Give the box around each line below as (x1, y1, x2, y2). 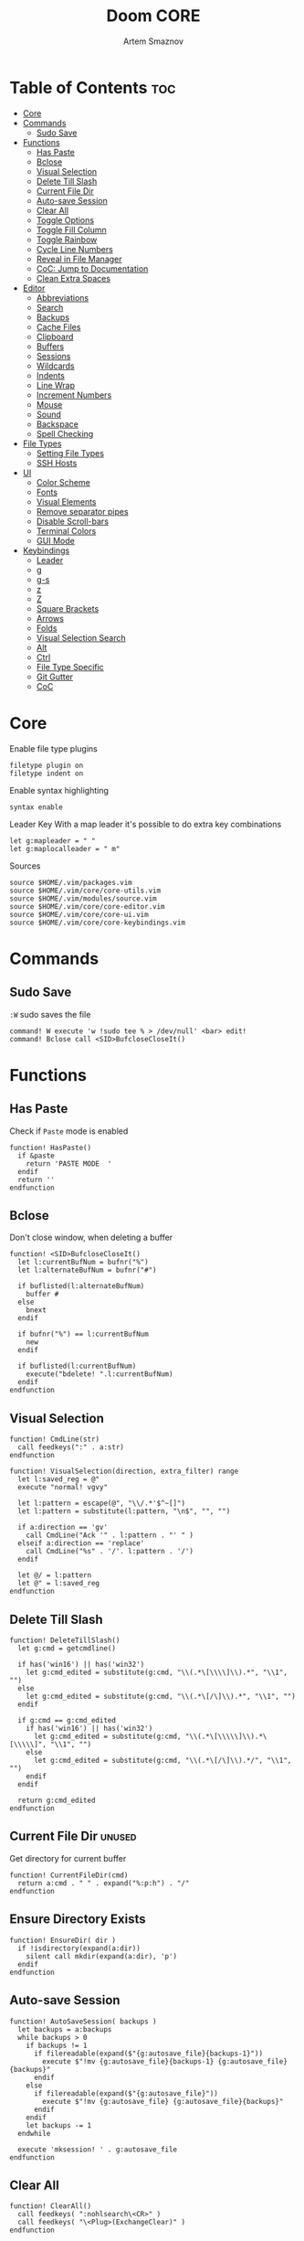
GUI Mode (36, 535, 75, 546)
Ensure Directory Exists (9, 1912, 146, 1927)
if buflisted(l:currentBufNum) (17, 1361, 137, 1371)
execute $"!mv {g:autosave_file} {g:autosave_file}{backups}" (42, 2097, 284, 2106)
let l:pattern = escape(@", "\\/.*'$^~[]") (17, 1499, 185, 1509)
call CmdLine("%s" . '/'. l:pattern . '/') (26, 1547, 194, 1556)
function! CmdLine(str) (9, 1435, 100, 1445)
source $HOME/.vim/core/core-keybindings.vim (9, 918, 185, 927)
